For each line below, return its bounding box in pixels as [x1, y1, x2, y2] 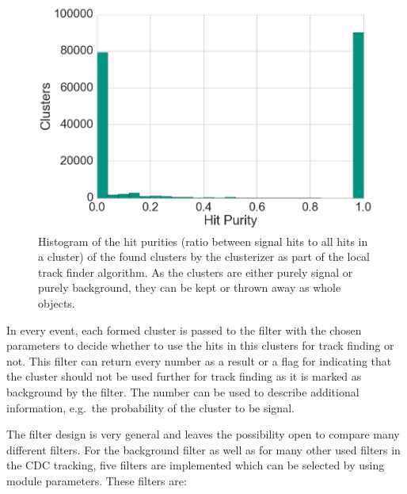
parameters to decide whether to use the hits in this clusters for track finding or [6, 337, 394, 354]
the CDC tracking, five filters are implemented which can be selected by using [6, 457, 385, 473]
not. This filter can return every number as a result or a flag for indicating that [6, 352, 392, 369]
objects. [38, 295, 75, 311]
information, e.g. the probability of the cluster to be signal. [6, 399, 295, 415]
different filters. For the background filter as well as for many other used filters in [6, 441, 401, 458]
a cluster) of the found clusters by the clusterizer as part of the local [38, 248, 371, 265]
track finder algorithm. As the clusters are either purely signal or [38, 263, 353, 280]
